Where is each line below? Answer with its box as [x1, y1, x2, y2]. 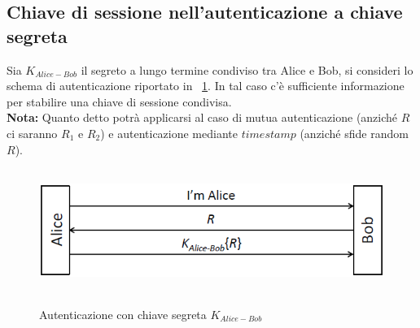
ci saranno [7, 124, 58, 141]
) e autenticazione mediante [100, 124, 238, 141]
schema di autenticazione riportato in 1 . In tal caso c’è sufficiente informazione [7, 77, 405, 94]
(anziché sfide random [300, 124, 409, 141]
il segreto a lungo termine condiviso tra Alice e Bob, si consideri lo [81, 61, 413, 78]
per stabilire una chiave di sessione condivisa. [7, 93, 232, 110]
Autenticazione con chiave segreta [39, 305, 207, 322]
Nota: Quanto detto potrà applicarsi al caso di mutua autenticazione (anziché [7, 109, 398, 126]
